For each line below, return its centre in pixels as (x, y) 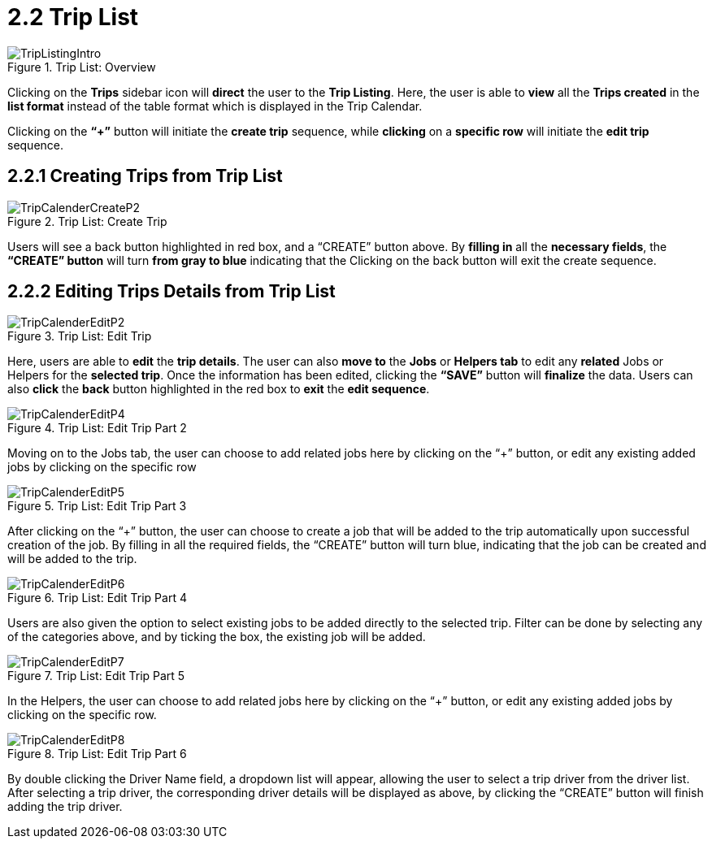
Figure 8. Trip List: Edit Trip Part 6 (97, 754)
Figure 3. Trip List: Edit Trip (80, 336)
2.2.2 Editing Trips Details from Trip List (171, 292)
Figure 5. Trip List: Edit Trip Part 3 (97, 506)
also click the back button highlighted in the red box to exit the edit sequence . (219, 389)
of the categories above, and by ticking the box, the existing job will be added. (217, 637)
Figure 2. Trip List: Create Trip (87, 221)
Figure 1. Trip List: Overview (82, 67)
